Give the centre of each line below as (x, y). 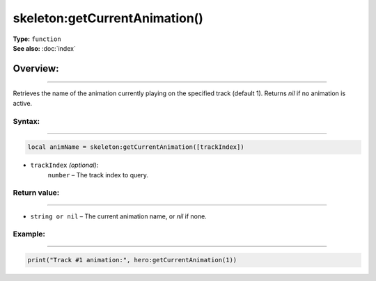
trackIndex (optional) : (64, 165)
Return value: (36, 193)
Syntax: (26, 121)
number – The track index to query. (98, 175)
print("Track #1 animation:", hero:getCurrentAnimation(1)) (132, 260)
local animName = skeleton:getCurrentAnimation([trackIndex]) (136, 147)
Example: (29, 234)
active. (23, 103)
